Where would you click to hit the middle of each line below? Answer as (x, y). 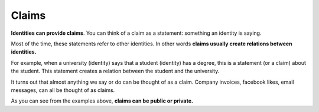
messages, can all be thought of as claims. (63, 90)
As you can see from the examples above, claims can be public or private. (102, 101)
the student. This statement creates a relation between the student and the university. (115, 71)
